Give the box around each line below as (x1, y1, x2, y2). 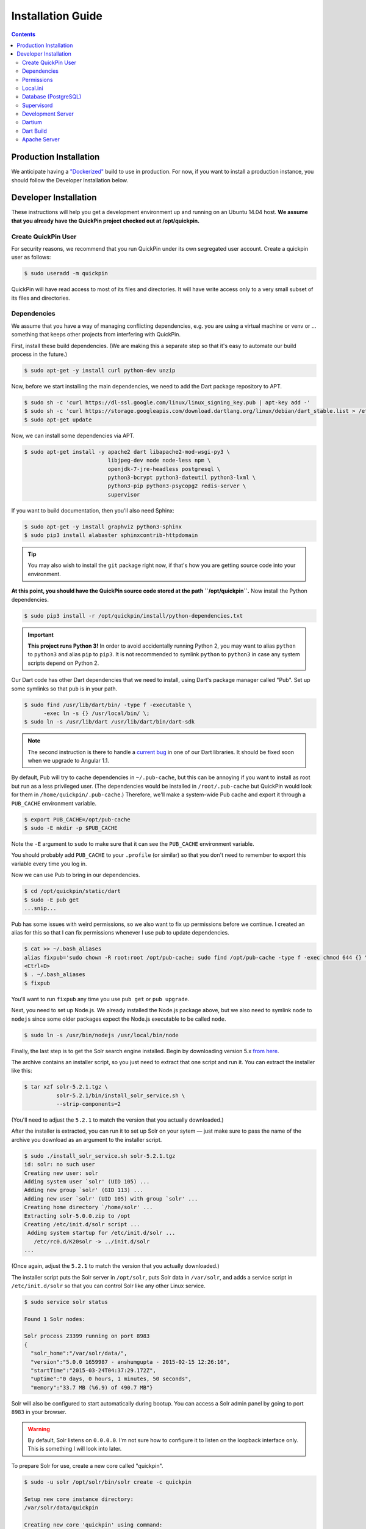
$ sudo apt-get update (24, 416, 92, 423)
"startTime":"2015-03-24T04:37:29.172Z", (30, 1367, 157, 1374)
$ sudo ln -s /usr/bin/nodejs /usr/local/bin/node (24, 1031, 179, 1038)
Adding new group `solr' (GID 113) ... (24, 1187, 143, 1194)
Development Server (22, 110, 74, 117)
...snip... (24, 905, 57, 911)
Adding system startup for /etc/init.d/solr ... (27, 1229, 176, 1237)
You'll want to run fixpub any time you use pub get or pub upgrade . (11, 995, 190, 1002)
